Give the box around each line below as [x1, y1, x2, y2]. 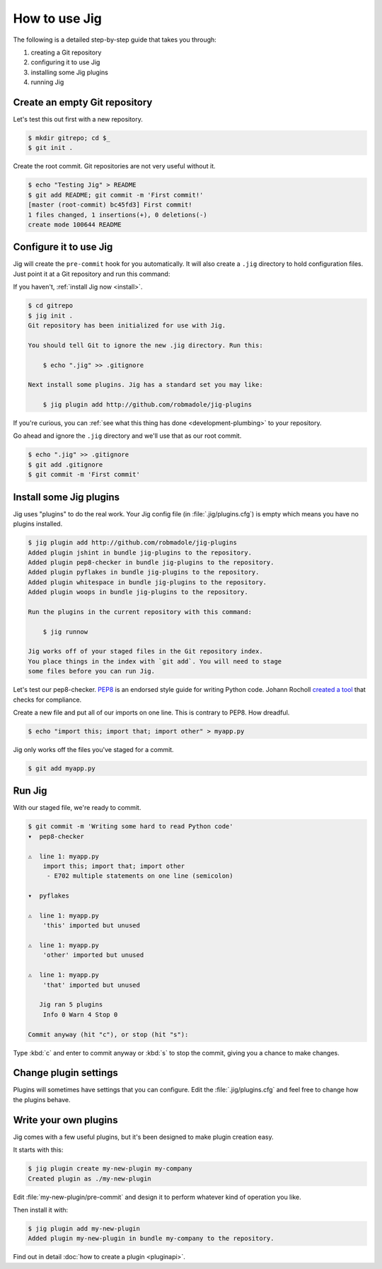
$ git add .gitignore [28, 460, 103, 468]
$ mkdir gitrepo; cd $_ [28, 134, 111, 141]
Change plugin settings [13, 1067, 118, 1079]
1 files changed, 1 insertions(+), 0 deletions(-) [28, 211, 208, 219]
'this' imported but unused [42, 922, 141, 929]
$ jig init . [28, 311, 74, 320]
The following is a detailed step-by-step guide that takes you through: [13, 35, 217, 44]
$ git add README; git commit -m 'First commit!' [28, 191, 204, 199]
